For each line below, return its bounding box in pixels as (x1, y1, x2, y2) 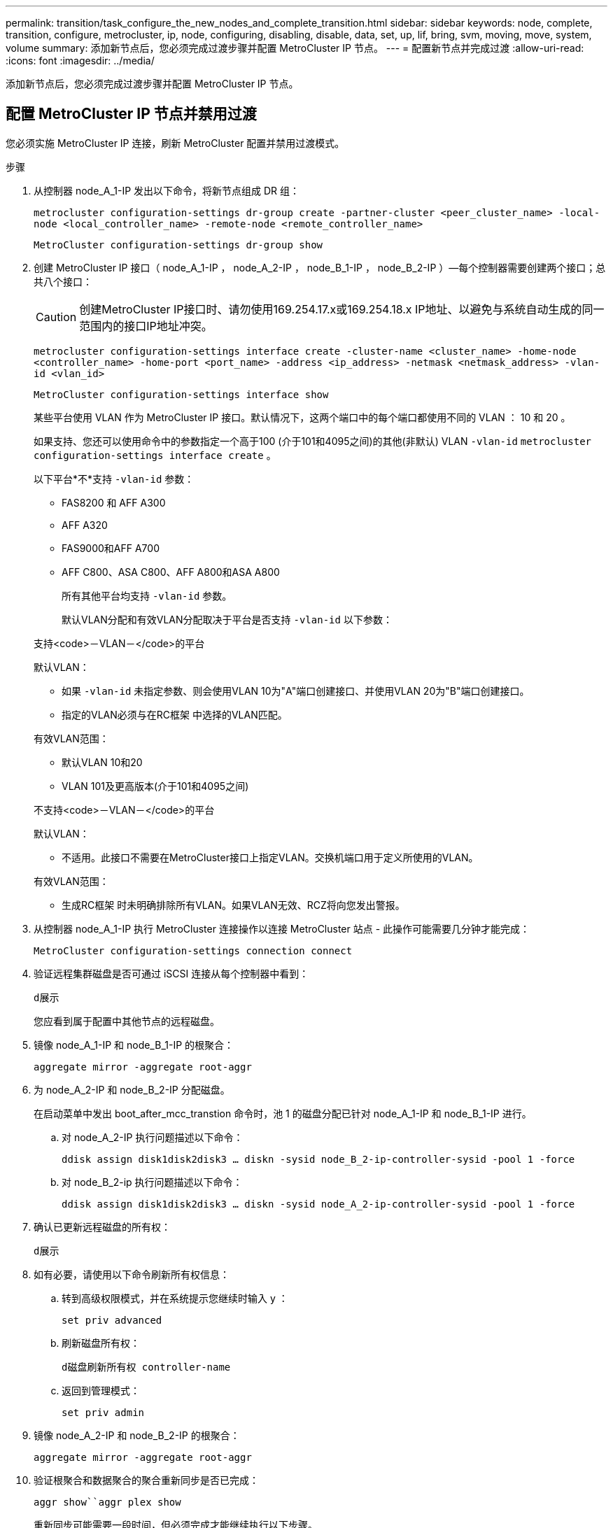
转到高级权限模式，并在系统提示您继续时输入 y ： (62, 1292, 288, 1304)
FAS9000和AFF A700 (62, 542, 160, 554)
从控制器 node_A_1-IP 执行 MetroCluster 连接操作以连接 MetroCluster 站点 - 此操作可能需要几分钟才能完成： (34, 922, 530, 935)
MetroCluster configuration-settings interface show (34, 388, 329, 400)
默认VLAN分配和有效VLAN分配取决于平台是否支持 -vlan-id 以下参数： (62, 613, 393, 625)
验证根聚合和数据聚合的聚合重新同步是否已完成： (34, 1473, 259, 1486)
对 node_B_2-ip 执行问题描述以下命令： (62, 1175, 243, 1188)
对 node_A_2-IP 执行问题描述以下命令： (62, 1131, 244, 1143)
